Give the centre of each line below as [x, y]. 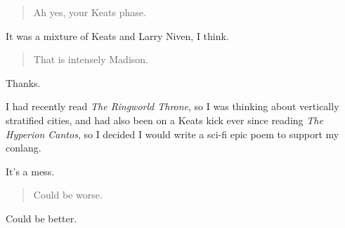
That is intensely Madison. [91, 59]
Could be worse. [68, 195]
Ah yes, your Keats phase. [90, 12]
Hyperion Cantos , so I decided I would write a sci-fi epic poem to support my [172, 134]
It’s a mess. [30, 171]
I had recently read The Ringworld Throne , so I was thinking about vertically [172, 106]
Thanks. [23, 82]
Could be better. [41, 218]
